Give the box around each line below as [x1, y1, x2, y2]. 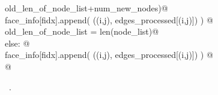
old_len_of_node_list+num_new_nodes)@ [5, 2, 168, 14]
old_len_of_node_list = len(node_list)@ [5, 25, 159, 38]
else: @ [5, 36, 30, 49]
